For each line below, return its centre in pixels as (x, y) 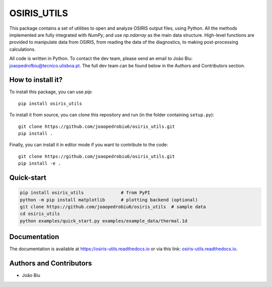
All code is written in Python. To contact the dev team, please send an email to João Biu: (101, 58)
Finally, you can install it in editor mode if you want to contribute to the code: (89, 145)
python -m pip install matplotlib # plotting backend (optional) (109, 200)
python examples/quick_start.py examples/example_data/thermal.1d (104, 221)
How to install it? (36, 80)
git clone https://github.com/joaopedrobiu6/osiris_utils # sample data (113, 207)
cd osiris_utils (40, 214)
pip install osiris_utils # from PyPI (85, 193)
